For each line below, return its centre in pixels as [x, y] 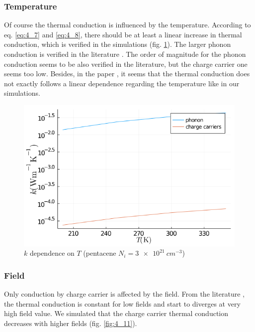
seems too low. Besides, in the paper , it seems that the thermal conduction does [127, 74]
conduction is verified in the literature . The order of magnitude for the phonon [125, 54]
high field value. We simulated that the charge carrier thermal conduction [116, 313]
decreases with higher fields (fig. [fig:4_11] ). [71, 323]
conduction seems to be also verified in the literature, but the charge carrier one [126, 64]
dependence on [52, 253]
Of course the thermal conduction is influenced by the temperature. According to [127, 25]
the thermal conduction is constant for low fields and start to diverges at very [122, 303]
